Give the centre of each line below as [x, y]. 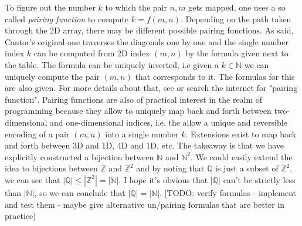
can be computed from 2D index [92, 53]
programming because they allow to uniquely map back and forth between [138, 111]
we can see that [33, 179]
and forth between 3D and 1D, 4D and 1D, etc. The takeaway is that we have [145, 145]
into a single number [142, 134]
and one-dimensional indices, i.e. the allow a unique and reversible [169, 122]
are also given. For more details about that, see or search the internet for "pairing [151, 88]
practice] [20, 216]
